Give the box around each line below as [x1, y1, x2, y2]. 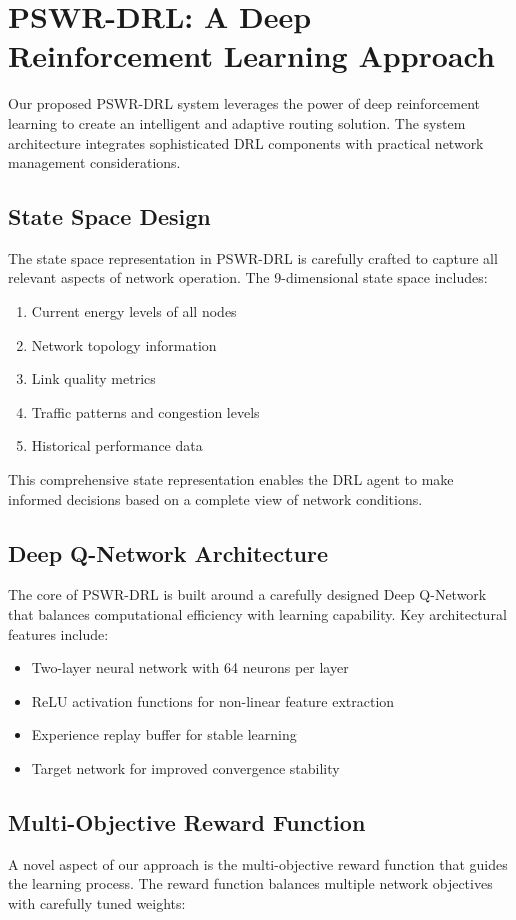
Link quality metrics [31, 368, 156, 389]
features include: [8, 623, 109, 644]
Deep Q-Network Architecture [8, 537, 328, 568]
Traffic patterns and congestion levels [31, 401, 260, 422]
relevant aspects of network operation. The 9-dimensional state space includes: [8, 267, 488, 288]
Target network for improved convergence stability [31, 758, 340, 778]
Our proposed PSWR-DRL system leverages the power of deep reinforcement [8, 93, 481, 114]
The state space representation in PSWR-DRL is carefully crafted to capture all [8, 247, 498, 268]
